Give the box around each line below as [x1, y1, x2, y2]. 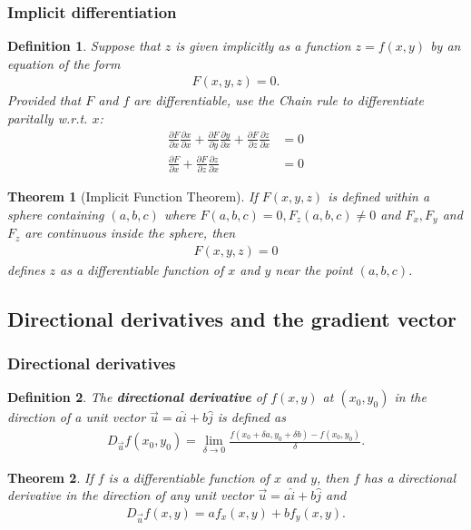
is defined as [217, 407, 286, 427]
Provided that [7, 91, 82, 110]
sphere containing [7, 204, 104, 223]
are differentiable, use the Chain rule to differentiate [133, 91, 424, 110]
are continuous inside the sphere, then [25, 223, 236, 242]
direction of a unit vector [7, 407, 146, 427]
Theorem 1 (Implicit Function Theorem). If [7, 187, 258, 206]
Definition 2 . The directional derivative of [7, 388, 267, 407]
